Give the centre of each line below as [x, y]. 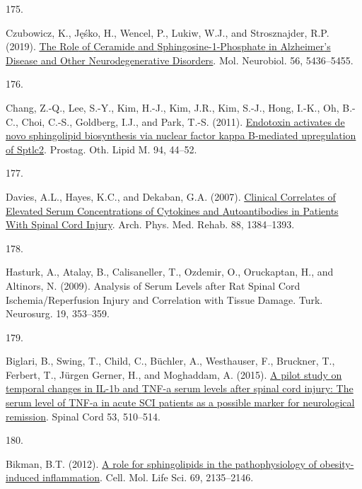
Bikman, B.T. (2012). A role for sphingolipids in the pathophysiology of [161, 463]
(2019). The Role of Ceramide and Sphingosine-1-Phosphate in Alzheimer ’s [168, 46]
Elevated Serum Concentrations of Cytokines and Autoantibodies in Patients [172, 210]
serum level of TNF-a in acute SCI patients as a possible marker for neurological [180, 402]
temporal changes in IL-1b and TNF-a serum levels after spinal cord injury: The [180, 388]
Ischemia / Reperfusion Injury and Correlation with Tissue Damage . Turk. [164, 299]
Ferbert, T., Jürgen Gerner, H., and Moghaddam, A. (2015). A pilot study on [174, 374]
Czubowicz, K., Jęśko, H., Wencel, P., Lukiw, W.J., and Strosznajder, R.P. [168, 32]
